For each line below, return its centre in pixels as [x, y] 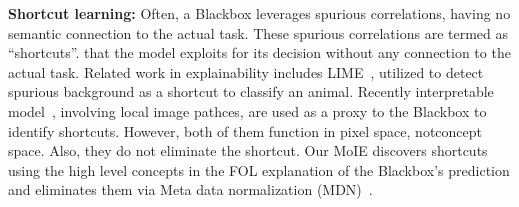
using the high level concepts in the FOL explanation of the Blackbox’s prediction [259, 169]
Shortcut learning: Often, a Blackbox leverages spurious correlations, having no [259, 13]
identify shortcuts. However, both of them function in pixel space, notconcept [245, 130]
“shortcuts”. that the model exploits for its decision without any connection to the [259, 52]
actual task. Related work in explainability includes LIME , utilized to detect [246, 71]
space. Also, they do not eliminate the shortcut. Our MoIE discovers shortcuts [248, 150]
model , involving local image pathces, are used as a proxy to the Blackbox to [247, 110]
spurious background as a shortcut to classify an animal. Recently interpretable [251, 91]
